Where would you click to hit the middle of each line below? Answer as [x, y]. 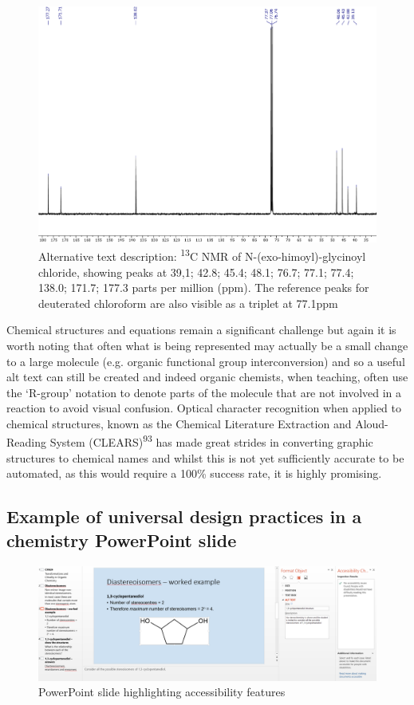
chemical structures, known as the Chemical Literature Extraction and [179, 423]
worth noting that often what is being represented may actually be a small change [207, 345]
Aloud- [372, 423]
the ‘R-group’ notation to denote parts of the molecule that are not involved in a [204, 392]
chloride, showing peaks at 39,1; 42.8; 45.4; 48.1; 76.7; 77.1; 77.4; [196, 272]
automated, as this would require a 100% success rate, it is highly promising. [194, 473]
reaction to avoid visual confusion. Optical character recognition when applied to [204, 408]
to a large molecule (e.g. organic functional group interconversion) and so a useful [206, 361]
